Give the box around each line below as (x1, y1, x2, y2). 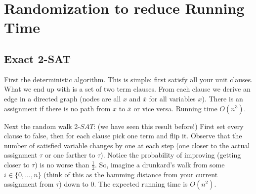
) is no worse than (35, 159, 89, 169)
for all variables (149, 93, 196, 103)
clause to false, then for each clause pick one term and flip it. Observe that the (4, 130, 242, 141)
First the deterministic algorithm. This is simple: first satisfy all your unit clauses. (4, 74, 253, 84)
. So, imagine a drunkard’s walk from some (95, 159, 225, 169)
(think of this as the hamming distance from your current (43, 169, 218, 179)
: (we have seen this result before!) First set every (93, 121, 244, 131)
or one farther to (44, 150, 95, 160)
